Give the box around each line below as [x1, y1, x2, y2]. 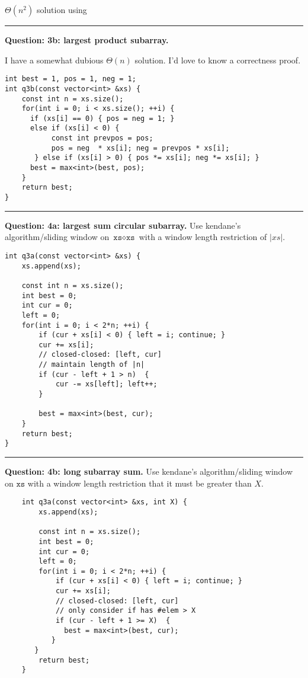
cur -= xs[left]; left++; [55, 380, 158, 389]
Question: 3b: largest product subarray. [5, 34, 169, 46]
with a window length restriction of [139, 231, 267, 243]
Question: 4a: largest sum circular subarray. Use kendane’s [5, 219, 241, 231]
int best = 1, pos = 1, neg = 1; [5, 75, 136, 84]
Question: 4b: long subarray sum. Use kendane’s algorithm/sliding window [5, 465, 293, 478]
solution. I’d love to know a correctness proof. [134, 53, 301, 66]
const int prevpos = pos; [51, 134, 153, 143]
